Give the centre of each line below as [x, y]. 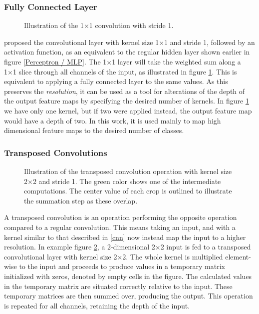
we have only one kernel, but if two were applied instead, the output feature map [128, 110]
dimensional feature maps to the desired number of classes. [94, 130]
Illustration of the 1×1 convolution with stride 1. [99, 25]
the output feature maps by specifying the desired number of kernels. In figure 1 [127, 101]
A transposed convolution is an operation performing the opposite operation [121, 217]
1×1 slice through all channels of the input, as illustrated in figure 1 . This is [121, 71]
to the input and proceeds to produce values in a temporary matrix [122, 266]
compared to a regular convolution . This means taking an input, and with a [120, 227]
